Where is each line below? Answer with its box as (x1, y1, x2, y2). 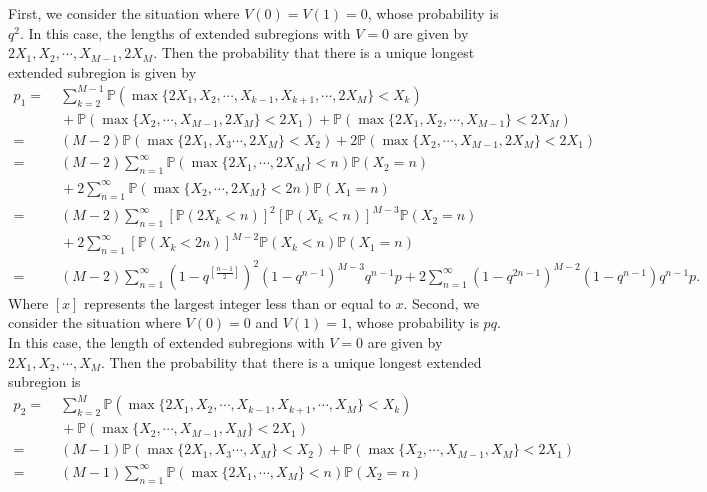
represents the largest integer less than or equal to (84, 292, 391, 313)
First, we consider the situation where (8, 3, 240, 23)
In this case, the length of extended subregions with (8, 332, 325, 352)
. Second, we (403, 292, 480, 313)
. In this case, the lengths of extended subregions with (19, 22, 351, 43)
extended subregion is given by (8, 61, 197, 82)
